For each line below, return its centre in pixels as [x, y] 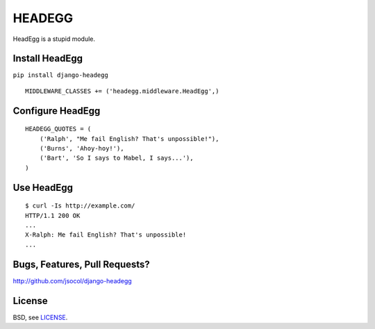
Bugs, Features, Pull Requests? [82, 264]
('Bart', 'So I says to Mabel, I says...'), [116, 158]
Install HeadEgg [48, 59]
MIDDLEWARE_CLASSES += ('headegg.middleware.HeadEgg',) [122, 91]
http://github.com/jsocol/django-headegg [72, 280]
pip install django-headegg [61, 75]
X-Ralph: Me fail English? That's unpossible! [106, 235]
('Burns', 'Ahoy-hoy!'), [82, 149]
